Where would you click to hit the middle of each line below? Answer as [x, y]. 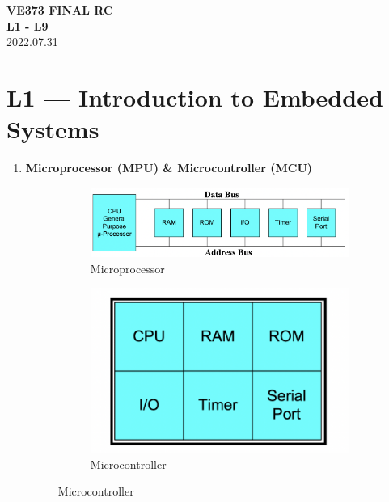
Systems [53, 129]
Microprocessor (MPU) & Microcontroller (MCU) [169, 168]
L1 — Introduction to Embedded [195, 97]
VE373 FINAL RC [60, 10]
